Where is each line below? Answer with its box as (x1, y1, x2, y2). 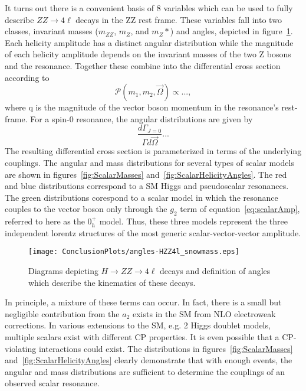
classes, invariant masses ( (5, 25, 98, 37)
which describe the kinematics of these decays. (28, 276, 196, 288)
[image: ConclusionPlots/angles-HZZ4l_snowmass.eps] (28, 247, 239, 256)
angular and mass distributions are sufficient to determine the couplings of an (5, 365, 285, 377)
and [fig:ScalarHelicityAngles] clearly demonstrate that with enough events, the (5, 354, 292, 366)
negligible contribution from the (5, 307, 120, 320)
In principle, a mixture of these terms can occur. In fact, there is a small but (5, 296, 282, 308)
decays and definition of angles (160, 265, 271, 277)
